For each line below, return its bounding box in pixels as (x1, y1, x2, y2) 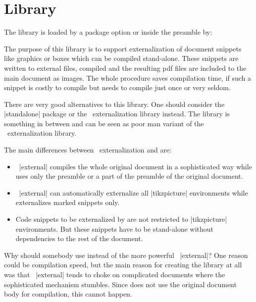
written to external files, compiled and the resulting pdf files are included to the (4, 62, 247, 73)
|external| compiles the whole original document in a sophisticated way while (19, 161, 252, 171)
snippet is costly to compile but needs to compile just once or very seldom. (4, 82, 231, 93)
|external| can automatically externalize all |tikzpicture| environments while (19, 187, 248, 198)
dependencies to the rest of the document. (15, 233, 143, 244)
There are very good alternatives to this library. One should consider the (4, 99, 225, 109)
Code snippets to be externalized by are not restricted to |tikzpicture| (15, 214, 227, 224)
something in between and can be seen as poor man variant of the (4, 118, 204, 128)
